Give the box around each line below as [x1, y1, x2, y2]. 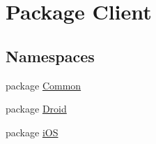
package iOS [6, 124, 58, 139]
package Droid [6, 101, 67, 116]
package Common [6, 78, 81, 92]
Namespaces [6, 45, 95, 66]
